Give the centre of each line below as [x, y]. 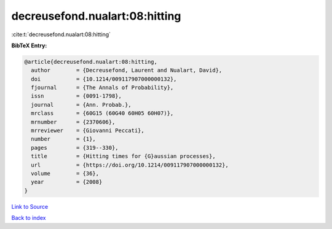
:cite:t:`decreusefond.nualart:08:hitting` [61, 34]
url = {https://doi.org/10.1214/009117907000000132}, [130, 165]
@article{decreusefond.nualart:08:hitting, [91, 62]
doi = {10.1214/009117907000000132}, [104, 79]
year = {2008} [67, 182]
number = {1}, [64, 139]
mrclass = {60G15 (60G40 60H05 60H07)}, [102, 113]
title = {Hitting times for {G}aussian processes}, [123, 156]
